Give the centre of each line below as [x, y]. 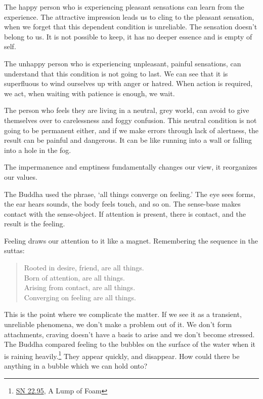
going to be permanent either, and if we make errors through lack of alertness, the [131, 130]
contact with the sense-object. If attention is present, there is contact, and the [125, 213]
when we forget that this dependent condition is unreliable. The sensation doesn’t [131, 27]
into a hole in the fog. [38, 150]
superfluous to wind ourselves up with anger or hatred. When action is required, [128, 83]
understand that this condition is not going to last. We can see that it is [116, 73]
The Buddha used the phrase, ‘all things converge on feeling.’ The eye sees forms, [130, 194]
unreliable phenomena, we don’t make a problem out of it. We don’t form [118, 324]
